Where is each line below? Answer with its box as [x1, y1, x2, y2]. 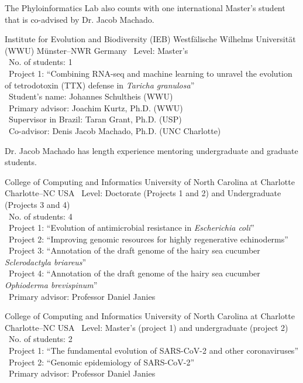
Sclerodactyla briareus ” [5, 255, 87, 268]
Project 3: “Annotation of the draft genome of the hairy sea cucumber [8, 244, 260, 257]
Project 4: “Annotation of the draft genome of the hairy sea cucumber [8, 267, 260, 279]
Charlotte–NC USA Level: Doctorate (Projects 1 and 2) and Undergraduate [5, 187, 281, 199]
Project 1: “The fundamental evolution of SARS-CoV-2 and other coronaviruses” [8, 344, 298, 357]
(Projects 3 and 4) [5, 198, 70, 210]
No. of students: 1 [8, 56, 73, 68]
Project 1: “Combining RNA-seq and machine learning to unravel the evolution [8, 67, 292, 79]
